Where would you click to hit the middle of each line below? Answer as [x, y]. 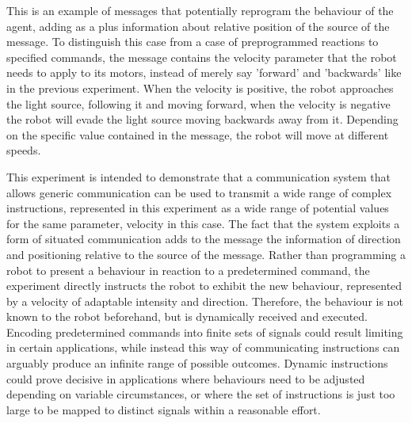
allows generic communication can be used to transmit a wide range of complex [199, 192]
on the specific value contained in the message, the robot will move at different [198, 134]
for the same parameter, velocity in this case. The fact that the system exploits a [203, 223]
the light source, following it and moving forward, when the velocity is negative [198, 103]
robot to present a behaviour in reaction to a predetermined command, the [188, 270]
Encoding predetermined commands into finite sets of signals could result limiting [205, 332]
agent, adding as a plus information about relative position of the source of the [198, 26]
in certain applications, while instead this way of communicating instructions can [203, 347]
